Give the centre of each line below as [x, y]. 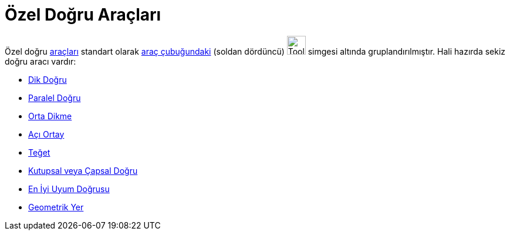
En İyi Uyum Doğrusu [69, 189]
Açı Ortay [46, 134]
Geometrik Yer [56, 207]
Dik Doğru [48, 79]
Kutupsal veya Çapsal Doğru [83, 170]
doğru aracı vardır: [40, 61]
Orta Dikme [50, 116]
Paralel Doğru [55, 98]
